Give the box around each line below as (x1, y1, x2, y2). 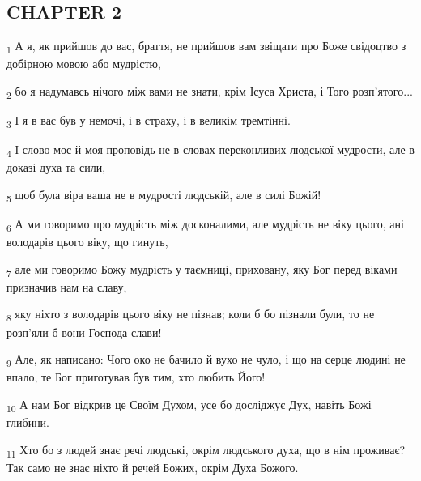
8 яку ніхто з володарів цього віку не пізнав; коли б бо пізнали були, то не (6, 305, 375, 325)
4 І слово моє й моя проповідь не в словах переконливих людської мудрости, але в (6, 141, 415, 160)
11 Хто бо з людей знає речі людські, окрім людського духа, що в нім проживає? (6, 441, 406, 460)
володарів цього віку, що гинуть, (6, 233, 168, 250)
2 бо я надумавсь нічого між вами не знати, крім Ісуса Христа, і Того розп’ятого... (6, 82, 413, 101)
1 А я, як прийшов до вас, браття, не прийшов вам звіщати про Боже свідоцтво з (6, 37, 406, 56)
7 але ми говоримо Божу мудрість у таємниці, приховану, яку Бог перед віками (6, 260, 398, 279)
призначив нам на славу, (6, 278, 127, 295)
